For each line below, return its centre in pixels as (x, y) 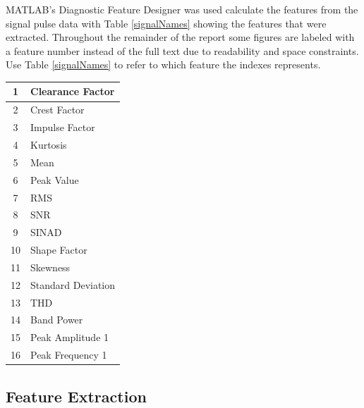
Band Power (57, 320)
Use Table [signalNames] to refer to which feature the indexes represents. (163, 64)
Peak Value (55, 179)
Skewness (50, 267)
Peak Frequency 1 (69, 355)
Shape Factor (59, 250)
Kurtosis (49, 144)
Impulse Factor (63, 127)
